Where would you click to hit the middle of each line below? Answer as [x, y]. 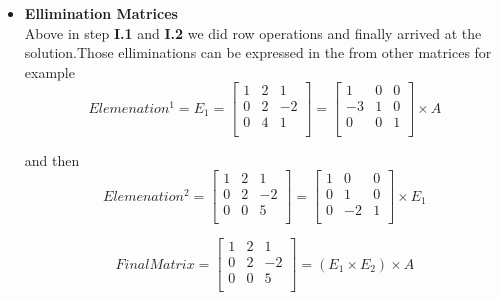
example [49, 71]
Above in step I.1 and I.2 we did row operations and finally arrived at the [253, 32]
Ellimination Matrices [101, 13]
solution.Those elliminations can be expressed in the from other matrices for [258, 52]
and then [52, 159]
